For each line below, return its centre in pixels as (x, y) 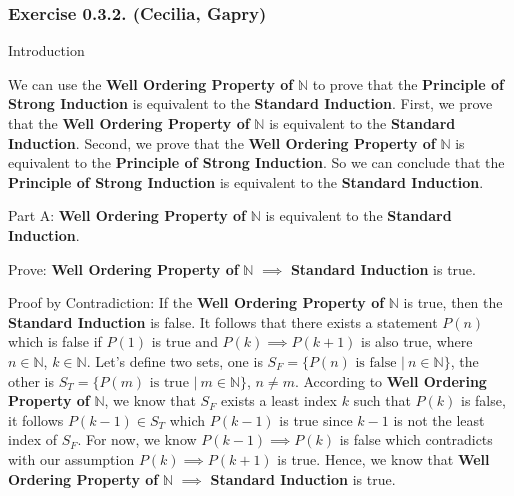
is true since (316, 419)
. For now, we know (137, 439)
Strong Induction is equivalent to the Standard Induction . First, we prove (250, 103)
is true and (184, 341)
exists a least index (279, 400)
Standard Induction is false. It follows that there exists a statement (223, 321)
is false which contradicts (416, 439)
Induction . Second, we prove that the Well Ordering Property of (222, 142)
